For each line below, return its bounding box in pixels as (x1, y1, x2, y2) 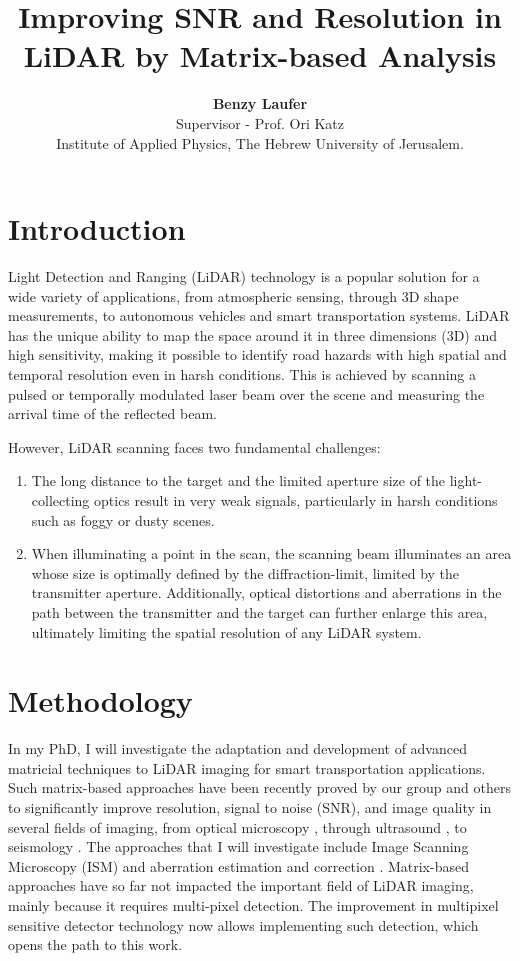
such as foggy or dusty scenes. (31, 509, 215, 530)
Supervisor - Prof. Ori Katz (175, 112, 345, 133)
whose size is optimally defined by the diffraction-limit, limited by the (31, 562, 460, 583)
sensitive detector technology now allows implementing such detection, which (8, 914, 479, 935)
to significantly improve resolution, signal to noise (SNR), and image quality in (8, 797, 492, 818)
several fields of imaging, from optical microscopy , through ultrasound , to (8, 816, 467, 837)
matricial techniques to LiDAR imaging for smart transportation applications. (8, 757, 486, 778)
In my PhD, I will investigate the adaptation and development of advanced (8, 738, 467, 759)
